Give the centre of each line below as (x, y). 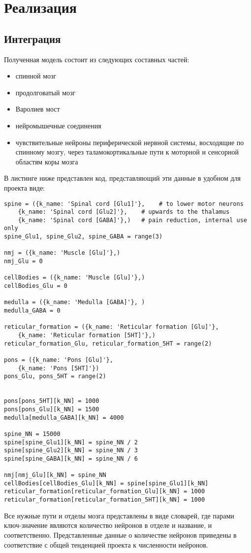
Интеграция (32, 38)
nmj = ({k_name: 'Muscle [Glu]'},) (62, 253)
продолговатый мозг (46, 92)
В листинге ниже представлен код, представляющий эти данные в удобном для (122, 178)
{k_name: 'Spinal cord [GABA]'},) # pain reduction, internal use (132, 220)
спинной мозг (36, 76)
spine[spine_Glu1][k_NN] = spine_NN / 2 (71, 442)
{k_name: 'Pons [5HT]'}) (59, 368)
